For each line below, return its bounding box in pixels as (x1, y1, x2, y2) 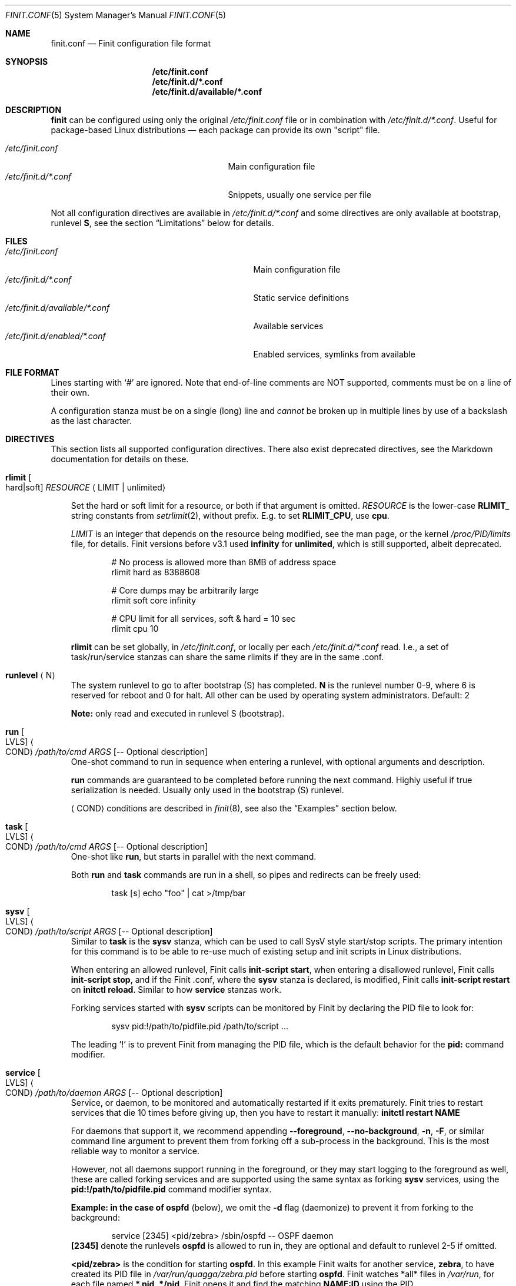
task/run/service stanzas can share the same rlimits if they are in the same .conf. (71, 652, 384, 662)
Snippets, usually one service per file (228, 190, 371, 200)
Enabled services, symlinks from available (253, 349, 415, 359)
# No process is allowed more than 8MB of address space (111, 557, 337, 567)
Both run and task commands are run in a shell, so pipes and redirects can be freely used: (71, 870, 421, 880)
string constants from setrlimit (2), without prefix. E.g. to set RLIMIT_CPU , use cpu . (71, 511, 390, 521)
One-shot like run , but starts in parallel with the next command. (71, 851, 317, 861)
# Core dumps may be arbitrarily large (111, 585, 259, 595)
